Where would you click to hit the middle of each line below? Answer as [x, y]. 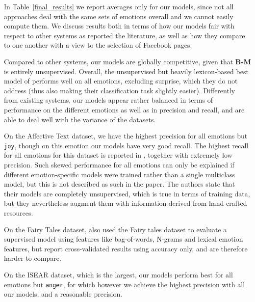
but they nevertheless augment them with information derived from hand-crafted [126, 203]
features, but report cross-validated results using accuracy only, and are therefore [126, 248]
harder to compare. [33, 258]
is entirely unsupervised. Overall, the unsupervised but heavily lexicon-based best [126, 71]
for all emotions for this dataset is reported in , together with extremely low [118, 155]
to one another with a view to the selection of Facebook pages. [98, 45]
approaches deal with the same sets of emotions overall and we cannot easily [119, 16]
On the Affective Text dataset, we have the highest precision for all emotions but [126, 136]
